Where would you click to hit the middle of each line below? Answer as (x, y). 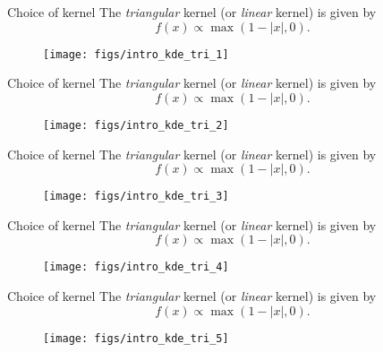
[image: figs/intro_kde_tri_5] (136, 338)
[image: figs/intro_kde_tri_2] (136, 125)
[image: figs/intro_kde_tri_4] (136, 267)
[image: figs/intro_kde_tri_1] (136, 54)
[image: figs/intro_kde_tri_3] (136, 197)
